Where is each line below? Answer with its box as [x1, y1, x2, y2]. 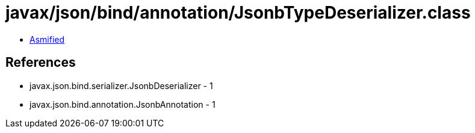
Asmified [29, 34, 65, 45]
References [5, 55, 76, 70]
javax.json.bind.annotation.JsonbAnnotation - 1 [29, 99, 216, 110]
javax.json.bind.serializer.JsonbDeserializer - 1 [29, 80, 213, 91]
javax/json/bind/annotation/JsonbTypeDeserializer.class [5, 2, 471, 23]
